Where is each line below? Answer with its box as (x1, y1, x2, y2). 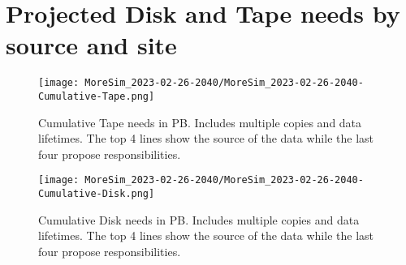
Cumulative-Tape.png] (38, 90, 155, 102)
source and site (6, 28, 177, 62)
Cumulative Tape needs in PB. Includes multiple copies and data (38, 113, 362, 130)
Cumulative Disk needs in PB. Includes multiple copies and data (38, 211, 360, 228)
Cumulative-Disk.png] (38, 188, 155, 200)
